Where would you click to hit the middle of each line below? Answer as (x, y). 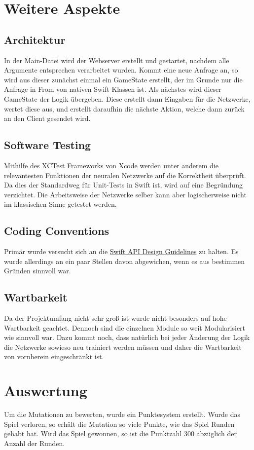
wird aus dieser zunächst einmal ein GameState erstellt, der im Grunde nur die (123, 79)
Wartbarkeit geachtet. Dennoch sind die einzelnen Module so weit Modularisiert (125, 327)
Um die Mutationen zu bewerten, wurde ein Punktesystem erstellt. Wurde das (122, 414)
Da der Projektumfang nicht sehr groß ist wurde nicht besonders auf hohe (115, 318)
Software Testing (48, 145)
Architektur (35, 39)
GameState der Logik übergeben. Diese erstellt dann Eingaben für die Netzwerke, (127, 98)
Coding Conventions (57, 231)
